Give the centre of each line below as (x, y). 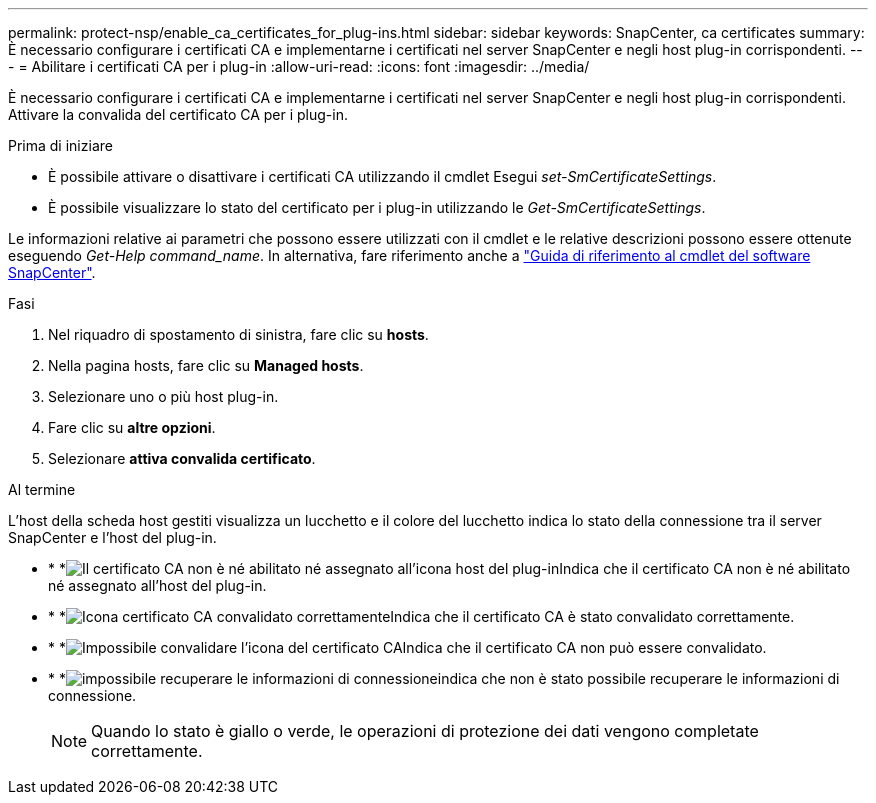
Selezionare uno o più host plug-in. (163, 396)
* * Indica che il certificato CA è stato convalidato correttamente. (421, 616)
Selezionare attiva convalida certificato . (182, 458)
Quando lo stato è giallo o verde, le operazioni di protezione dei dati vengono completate (425, 731)
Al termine (42, 489)
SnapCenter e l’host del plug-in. (112, 537)
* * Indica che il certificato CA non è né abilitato (449, 568)
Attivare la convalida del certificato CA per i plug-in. (178, 114)
